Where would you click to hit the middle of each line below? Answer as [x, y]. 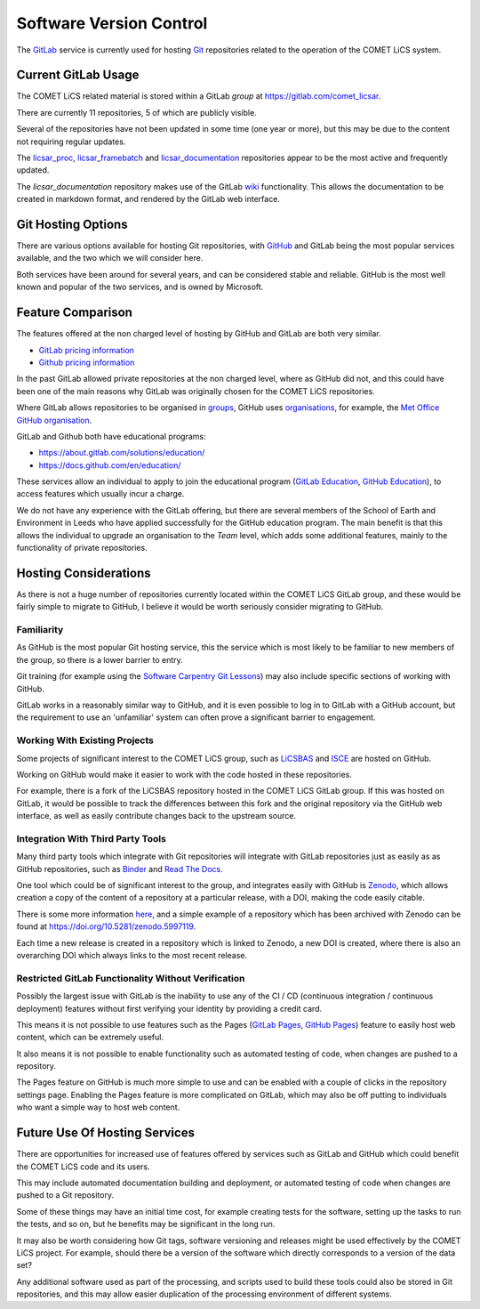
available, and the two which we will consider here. [110, 258]
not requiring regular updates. [71, 141]
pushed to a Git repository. [65, 1195]
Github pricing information [87, 362]
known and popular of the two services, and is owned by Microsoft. [140, 287]
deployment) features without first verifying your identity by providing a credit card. [169, 1008]
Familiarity [40, 630]
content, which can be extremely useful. [90, 1038]
